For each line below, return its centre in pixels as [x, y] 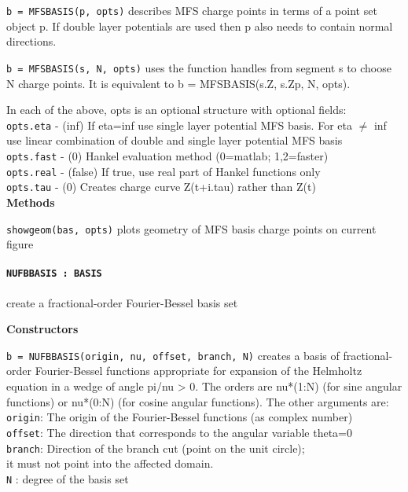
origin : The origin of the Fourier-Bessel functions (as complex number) [180, 417]
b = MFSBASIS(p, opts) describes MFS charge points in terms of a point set [192, 10]
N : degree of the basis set [68, 478]
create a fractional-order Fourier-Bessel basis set [122, 302]
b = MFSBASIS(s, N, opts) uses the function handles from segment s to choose [199, 67]
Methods [31, 202]
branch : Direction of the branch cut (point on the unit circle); [156, 448]
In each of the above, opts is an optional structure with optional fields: [176, 110]
